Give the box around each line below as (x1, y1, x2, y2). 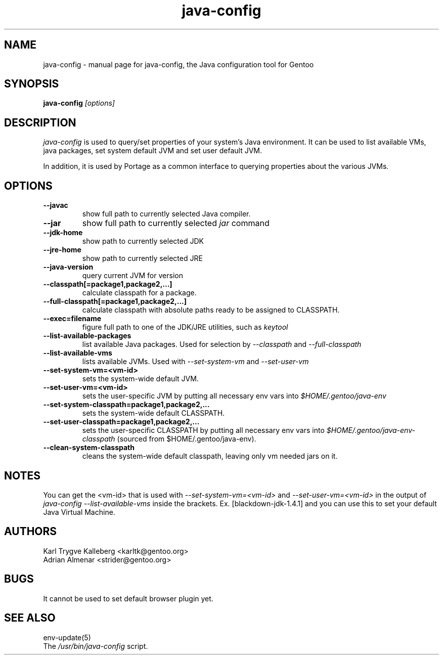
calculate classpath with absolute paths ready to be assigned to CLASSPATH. (82, 305, 340, 315)
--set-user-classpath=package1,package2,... (43, 417, 200, 426)
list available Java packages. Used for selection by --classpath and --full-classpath (82, 340, 362, 349)
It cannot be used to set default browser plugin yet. (43, 594, 213, 603)
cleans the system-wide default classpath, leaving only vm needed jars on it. (82, 452, 338, 461)
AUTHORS (4, 525, 57, 538)
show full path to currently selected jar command (82, 218, 270, 229)
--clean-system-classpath (43, 443, 135, 452)
